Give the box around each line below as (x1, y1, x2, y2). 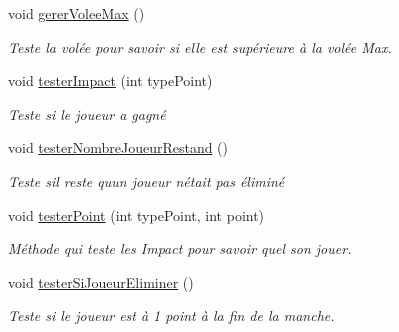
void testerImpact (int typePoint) (8, 70, 213, 91)
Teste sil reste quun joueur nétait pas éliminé (8, 170, 285, 191)
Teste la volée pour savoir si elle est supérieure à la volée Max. (8, 36, 392, 57)
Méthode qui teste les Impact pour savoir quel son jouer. (8, 238, 352, 259)
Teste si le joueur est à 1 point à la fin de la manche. (8, 305, 335, 326)
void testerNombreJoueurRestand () (8, 137, 229, 158)
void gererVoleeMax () (8, 3, 145, 23)
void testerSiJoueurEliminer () (8, 271, 194, 292)
